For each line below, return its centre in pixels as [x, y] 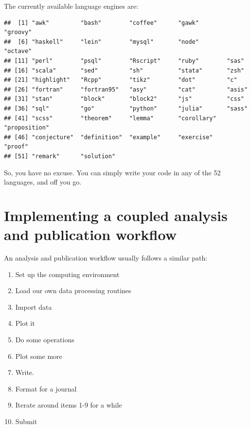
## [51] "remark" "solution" [60, 156]
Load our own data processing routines [73, 290]
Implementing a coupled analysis [116, 215]
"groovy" [18, 32]
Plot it [25, 323]
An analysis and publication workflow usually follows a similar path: [106, 258]
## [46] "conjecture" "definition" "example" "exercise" [108, 137]
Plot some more [39, 356]
